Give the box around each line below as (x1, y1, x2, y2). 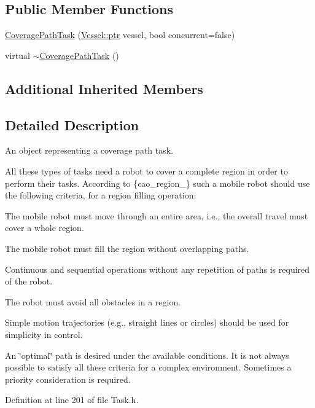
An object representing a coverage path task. (5, 144, 174, 157)
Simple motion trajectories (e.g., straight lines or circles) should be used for (5, 316, 289, 329)
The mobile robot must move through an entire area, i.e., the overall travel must (5, 209, 308, 222)
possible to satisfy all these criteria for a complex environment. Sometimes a (5, 361, 292, 374)
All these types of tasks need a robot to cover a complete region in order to (5, 164, 288, 177)
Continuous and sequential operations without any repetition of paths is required (5, 262, 310, 275)
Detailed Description (5, 115, 139, 134)
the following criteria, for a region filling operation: (5, 189, 196, 202)
